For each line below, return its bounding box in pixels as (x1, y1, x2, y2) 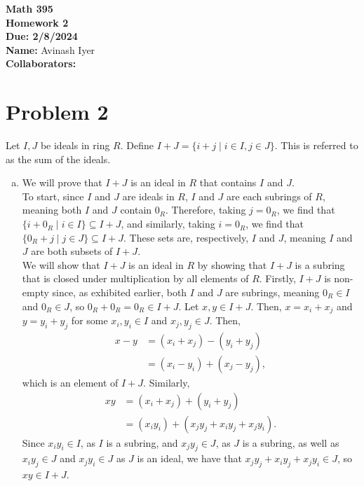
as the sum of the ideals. (6, 151, 111, 166)
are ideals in (122, 188, 175, 203)
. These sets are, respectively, (123, 230, 249, 244)
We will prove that (22, 175, 102, 190)
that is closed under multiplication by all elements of (22, 271, 249, 286)
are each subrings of (227, 188, 312, 203)
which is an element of (22, 375, 119, 389)
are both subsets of (31, 244, 113, 258)
